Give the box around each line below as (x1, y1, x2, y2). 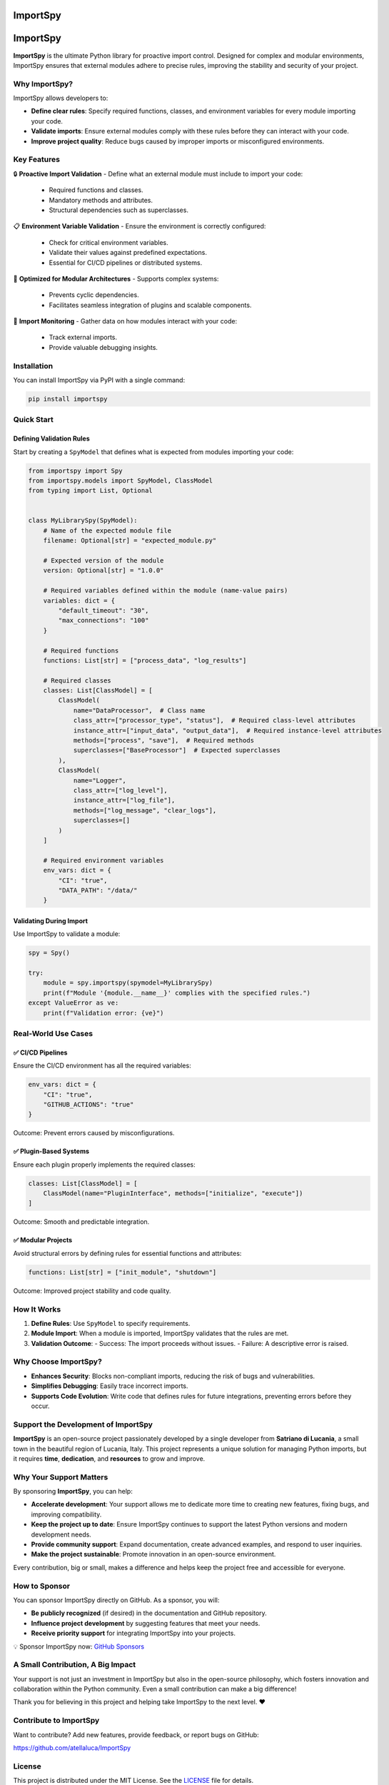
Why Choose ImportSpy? (13, 1357, 103, 1367)
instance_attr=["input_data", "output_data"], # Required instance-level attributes (73, 726, 382, 735)
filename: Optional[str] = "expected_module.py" (43, 536, 217, 545)
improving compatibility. (31, 1510, 102, 1519)
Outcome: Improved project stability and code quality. (13, 1286, 171, 1295)
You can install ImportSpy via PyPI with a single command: (13, 376, 186, 384)
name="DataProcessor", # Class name (73, 706, 206, 714)
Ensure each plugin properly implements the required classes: (13, 1160, 196, 1169)
